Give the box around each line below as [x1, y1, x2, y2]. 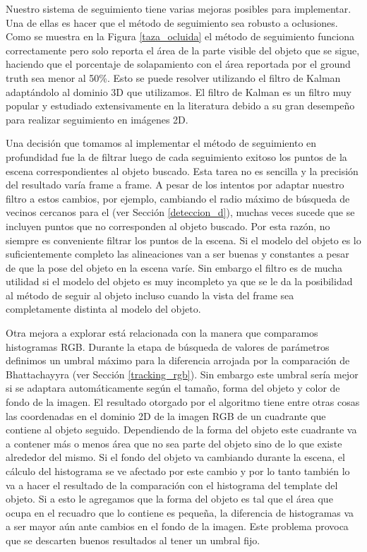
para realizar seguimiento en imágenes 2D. [6, 112, 188, 126]
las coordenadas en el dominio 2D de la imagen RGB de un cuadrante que [6, 408, 326, 423]
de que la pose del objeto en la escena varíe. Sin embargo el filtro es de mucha [6, 260, 343, 275]
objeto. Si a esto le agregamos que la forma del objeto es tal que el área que [6, 491, 333, 506]
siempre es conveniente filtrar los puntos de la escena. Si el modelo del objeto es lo [6, 232, 361, 247]
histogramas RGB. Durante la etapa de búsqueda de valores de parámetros [6, 339, 330, 354]
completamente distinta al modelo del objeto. [6, 301, 201, 316]
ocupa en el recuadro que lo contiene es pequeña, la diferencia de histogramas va [6, 505, 354, 520]
